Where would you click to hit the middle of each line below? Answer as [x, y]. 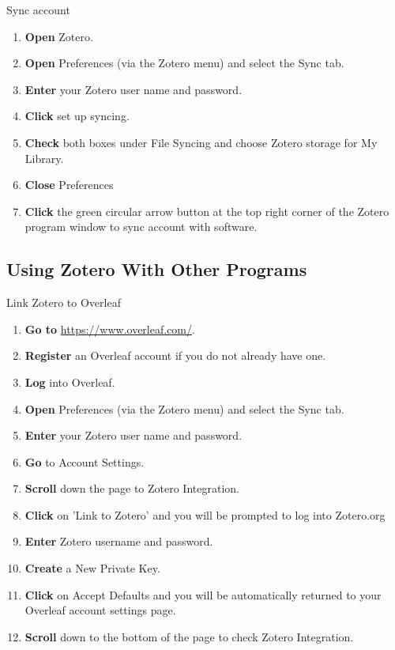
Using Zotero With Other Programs [157, 269]
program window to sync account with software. [141, 227]
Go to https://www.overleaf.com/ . [110, 329]
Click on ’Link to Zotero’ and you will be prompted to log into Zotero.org [205, 514]
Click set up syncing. [77, 116]
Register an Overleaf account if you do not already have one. [175, 355]
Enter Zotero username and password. [119, 541]
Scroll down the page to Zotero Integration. [132, 488]
